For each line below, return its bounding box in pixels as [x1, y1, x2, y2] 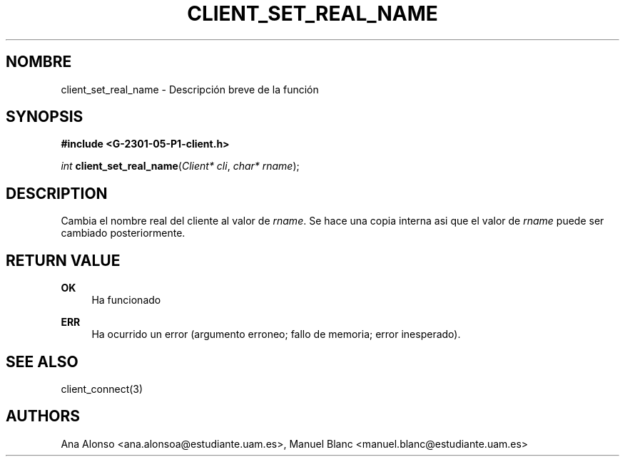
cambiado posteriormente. [61, 227, 186, 240]
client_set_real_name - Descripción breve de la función [61, 83, 319, 96]
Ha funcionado [91, 294, 161, 307]
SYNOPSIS [6, 108, 83, 126]
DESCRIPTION [6, 184, 108, 202]
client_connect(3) [61, 382, 143, 395]
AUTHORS [6, 407, 81, 426]
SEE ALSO [6, 352, 78, 371]
